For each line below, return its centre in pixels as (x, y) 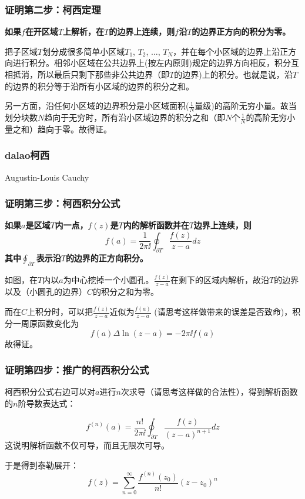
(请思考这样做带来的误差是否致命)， (223, 312)
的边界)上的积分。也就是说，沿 (233, 74)
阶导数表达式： (47, 403)
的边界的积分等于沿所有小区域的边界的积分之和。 (99, 86)
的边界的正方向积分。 (107, 258)
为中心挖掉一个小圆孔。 (108, 280)
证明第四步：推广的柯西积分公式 (77, 370)
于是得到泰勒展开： (42, 465)
